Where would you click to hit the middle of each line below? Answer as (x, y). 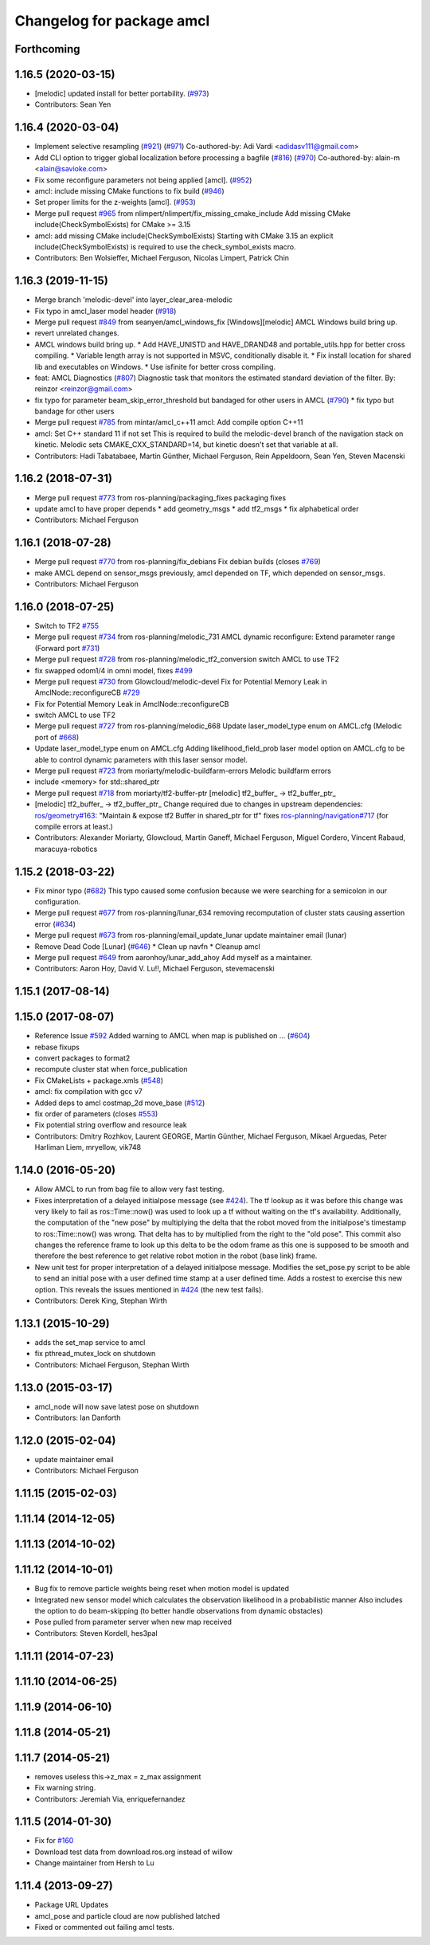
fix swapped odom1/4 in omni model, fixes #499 (113, 670)
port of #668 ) (57, 737)
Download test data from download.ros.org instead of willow (134, 1852)
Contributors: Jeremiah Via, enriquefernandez (110, 1799)
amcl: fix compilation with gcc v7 (89, 1092)
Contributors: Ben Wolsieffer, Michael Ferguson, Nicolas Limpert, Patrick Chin (162, 258)
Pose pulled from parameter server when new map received (133, 1622)
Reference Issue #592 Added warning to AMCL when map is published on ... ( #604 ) (172, 1036)
